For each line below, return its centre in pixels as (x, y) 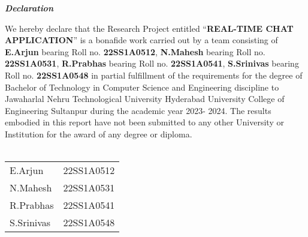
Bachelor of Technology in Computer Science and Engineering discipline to (142, 87)
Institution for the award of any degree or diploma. (99, 133)
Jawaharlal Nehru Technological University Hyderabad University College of (145, 99)
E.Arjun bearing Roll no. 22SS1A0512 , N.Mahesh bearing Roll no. (135, 51)
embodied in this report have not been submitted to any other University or (144, 122)
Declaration (29, 8)
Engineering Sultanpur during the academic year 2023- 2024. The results (138, 110)
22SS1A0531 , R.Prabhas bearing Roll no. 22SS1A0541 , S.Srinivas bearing (152, 63)
